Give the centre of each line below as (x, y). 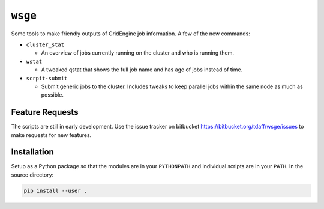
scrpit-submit (47, 78)
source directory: (32, 175)
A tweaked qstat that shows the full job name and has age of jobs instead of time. (142, 70)
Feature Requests (45, 112)
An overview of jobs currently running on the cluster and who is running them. (137, 53)
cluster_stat (45, 44)
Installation (32, 152)
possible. (52, 95)
